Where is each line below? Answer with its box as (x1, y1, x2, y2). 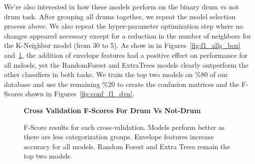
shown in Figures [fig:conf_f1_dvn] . (25, 88, 135, 99)
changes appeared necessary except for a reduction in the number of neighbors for (4, 30, 251, 41)
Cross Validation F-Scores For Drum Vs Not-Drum (24, 105, 201, 115)
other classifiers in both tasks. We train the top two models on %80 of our (4, 69, 228, 80)
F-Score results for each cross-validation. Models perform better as (24, 122, 225, 132)
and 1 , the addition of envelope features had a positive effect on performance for (4, 49, 248, 60)
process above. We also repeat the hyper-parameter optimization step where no (4, 21, 243, 31)
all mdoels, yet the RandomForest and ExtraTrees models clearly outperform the (4, 59, 249, 70)
